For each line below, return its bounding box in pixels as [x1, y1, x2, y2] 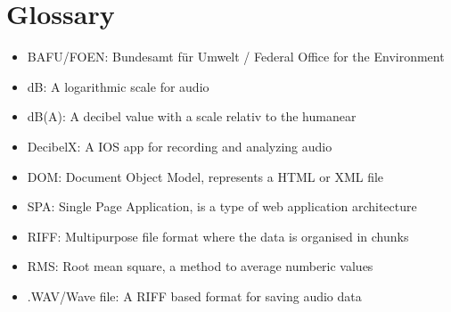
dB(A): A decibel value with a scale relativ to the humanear [27, 107, 357, 126]
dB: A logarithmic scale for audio [27, 77, 209, 95]
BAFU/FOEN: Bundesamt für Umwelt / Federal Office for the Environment [27, 47, 445, 66]
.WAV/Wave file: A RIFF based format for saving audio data [27, 286, 362, 305]
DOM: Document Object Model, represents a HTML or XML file [27, 167, 384, 185]
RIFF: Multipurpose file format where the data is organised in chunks [27, 226, 409, 245]
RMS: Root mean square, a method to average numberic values [27, 257, 373, 275]
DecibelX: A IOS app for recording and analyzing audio [27, 136, 332, 155]
